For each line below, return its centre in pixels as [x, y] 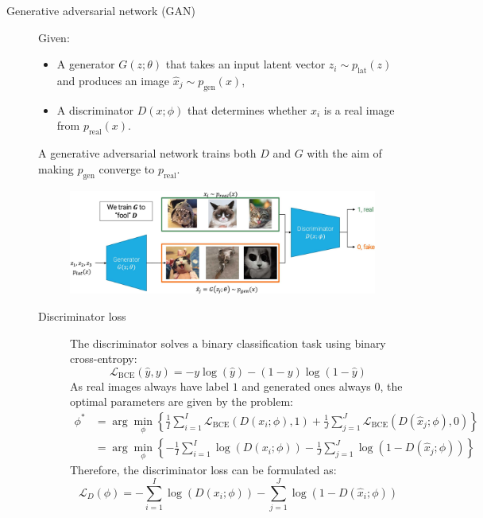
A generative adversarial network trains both [147, 153]
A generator [86, 64]
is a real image [359, 109]
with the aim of [344, 153]
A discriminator [95, 109]
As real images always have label [150, 386]
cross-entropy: [104, 358]
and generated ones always [306, 386]
